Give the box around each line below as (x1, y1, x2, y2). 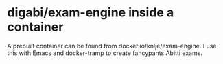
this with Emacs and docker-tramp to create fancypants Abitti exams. (7, 49, 202, 57)
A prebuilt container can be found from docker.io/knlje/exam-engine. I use (7, 42, 217, 50)
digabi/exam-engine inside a (7, 5, 174, 20)
